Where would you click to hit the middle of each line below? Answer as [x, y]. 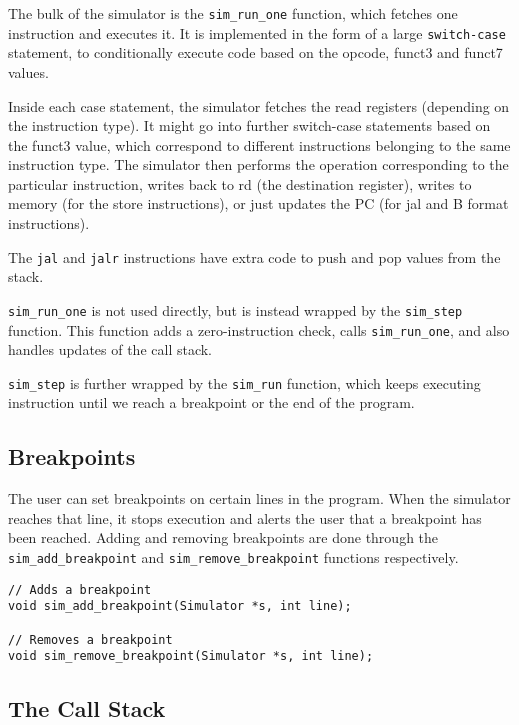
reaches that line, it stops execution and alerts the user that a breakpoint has [245, 517]
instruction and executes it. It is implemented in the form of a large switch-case [257, 32]
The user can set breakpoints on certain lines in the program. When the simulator [259, 498]
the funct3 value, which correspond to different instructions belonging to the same [259, 144]
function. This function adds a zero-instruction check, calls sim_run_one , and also [259, 329]
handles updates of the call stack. [110, 349]
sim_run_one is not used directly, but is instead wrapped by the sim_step [235, 309]
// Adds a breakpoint [80, 589]
